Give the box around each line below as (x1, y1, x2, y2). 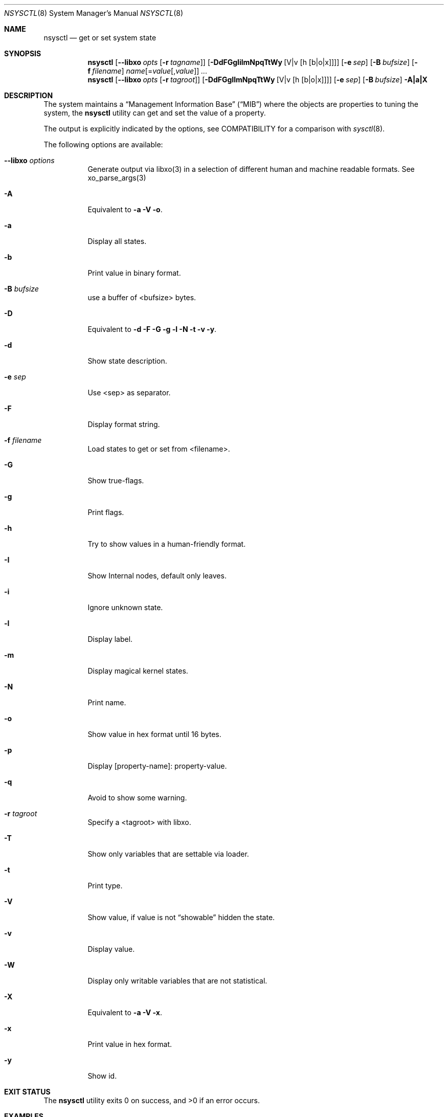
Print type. (87, 881, 123, 890)
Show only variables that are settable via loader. (87, 850, 249, 858)
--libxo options (4, 156, 55, 165)
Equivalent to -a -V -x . (87, 1008, 162, 1017)
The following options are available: (43, 140, 163, 149)
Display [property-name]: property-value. (87, 762, 227, 770)
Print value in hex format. (87, 1040, 172, 1048)
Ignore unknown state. (87, 603, 163, 612)
